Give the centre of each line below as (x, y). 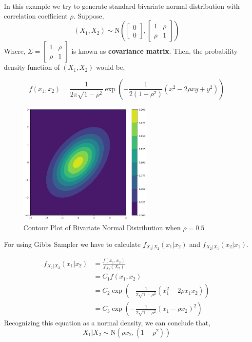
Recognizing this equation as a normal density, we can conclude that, (107, 323)
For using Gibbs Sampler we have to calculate (72, 244)
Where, (15, 51)
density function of (32, 67)
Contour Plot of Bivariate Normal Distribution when (102, 228)
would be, (111, 67)
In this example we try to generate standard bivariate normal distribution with (122, 6)
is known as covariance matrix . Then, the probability (155, 51)
